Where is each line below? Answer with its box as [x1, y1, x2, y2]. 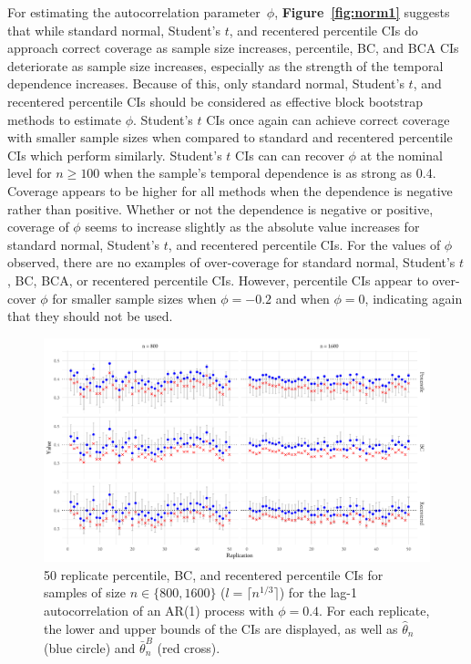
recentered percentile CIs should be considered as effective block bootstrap [7, 91, 423, 110]
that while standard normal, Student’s [7, 20, 220, 39]
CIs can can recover [235, 145, 344, 164]
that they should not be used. [7, 306, 173, 326]
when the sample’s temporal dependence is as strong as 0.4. [104, 163, 436, 182]
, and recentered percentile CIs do [229, 20, 418, 39]
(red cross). [157, 638, 220, 657]
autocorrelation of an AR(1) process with [44, 601, 274, 619]
